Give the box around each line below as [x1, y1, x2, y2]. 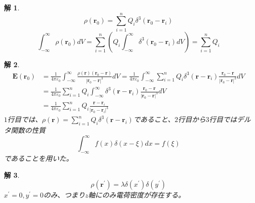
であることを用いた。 [4, 153, 73, 163]
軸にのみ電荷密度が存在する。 [88, 190, 185, 200]
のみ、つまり [43, 190, 85, 200]
